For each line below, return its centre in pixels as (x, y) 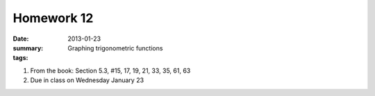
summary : (28, 48)
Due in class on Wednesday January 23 (87, 80)
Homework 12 (53, 18)
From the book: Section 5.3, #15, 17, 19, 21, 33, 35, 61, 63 (110, 70)
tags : (20, 58)
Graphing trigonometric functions (115, 48)
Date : (21, 39)
